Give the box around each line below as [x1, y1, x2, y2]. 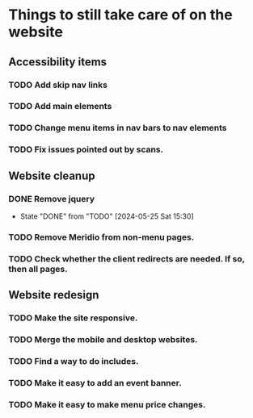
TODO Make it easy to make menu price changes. [8, 399, 206, 410]
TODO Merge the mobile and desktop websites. [8, 334, 198, 345]
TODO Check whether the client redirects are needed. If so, [8, 253, 245, 264]
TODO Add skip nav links [8, 79, 108, 90]
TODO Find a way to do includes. [8, 355, 139, 366]
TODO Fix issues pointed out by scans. [8, 144, 164, 155]
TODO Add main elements [8, 101, 112, 112]
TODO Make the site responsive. [8, 312, 138, 324]
